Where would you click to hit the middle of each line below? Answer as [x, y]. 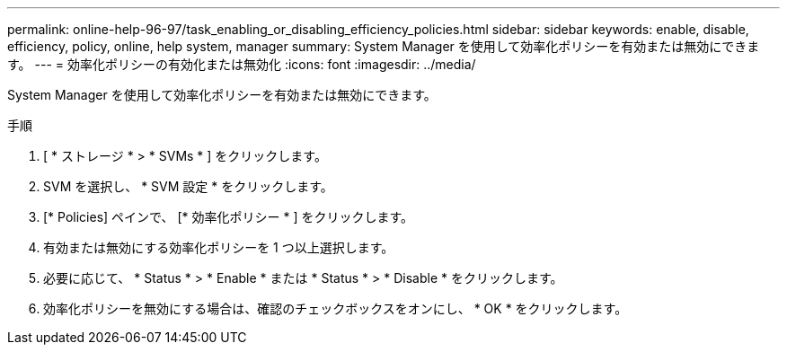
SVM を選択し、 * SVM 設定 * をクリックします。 [188, 186]
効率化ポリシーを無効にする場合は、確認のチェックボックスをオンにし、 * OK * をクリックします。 [336, 308]
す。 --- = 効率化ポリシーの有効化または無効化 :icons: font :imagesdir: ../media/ [242, 64]
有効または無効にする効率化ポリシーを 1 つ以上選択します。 [219, 247]
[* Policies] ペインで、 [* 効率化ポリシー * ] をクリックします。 [229, 217]
